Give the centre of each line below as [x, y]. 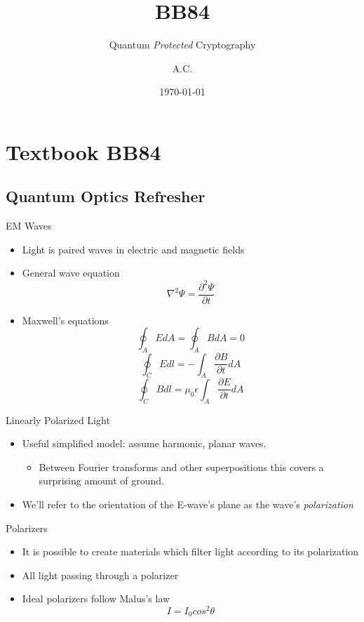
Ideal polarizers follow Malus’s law [96, 598]
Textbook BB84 [83, 151]
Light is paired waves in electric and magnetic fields [133, 249]
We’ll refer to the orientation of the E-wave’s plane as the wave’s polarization [188, 504]
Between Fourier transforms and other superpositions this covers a [181, 466]
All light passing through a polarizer [100, 575]
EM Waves [29, 226]
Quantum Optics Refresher [106, 196]
